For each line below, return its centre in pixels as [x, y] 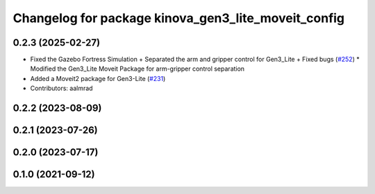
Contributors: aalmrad [61, 88]
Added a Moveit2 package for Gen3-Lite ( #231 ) [98, 78]
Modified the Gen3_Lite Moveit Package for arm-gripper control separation [137, 69]
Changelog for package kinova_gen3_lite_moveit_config [179, 18]
